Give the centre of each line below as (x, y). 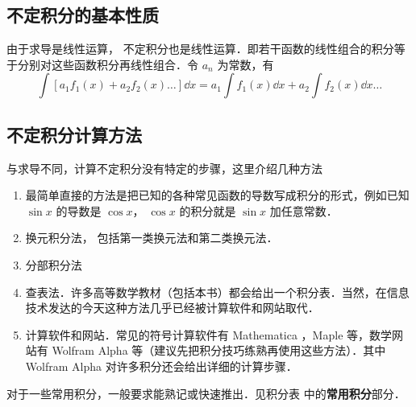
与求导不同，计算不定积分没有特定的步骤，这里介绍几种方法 (164, 168)
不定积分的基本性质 (83, 15)
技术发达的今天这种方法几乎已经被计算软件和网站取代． (172, 308)
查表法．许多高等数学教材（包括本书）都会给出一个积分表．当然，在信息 (217, 292)
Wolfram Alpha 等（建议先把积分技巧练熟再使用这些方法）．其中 (219, 350)
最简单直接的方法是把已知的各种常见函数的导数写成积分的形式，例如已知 (217, 195)
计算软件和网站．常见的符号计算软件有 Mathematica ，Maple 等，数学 (209, 334)
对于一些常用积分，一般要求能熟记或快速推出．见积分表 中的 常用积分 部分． (206, 393)
